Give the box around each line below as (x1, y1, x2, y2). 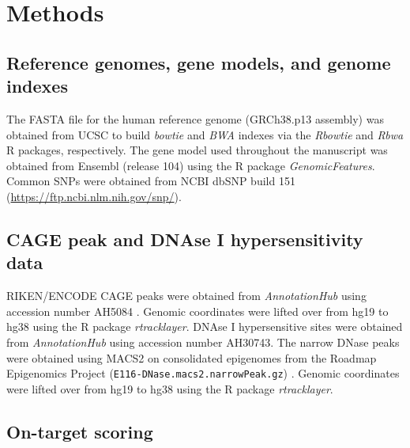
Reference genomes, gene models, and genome (6, 50, 391, 74)
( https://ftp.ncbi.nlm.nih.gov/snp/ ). (6, 188, 182, 204)
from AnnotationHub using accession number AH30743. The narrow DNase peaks (6, 333, 400, 350)
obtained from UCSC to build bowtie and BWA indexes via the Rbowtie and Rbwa (6, 126, 404, 142)
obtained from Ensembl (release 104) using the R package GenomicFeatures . (6, 157, 375, 173)
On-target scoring (6, 419, 153, 443)
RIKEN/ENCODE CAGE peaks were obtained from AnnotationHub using (6, 287, 367, 304)
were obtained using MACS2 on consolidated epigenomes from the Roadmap (6, 349, 377, 366)
